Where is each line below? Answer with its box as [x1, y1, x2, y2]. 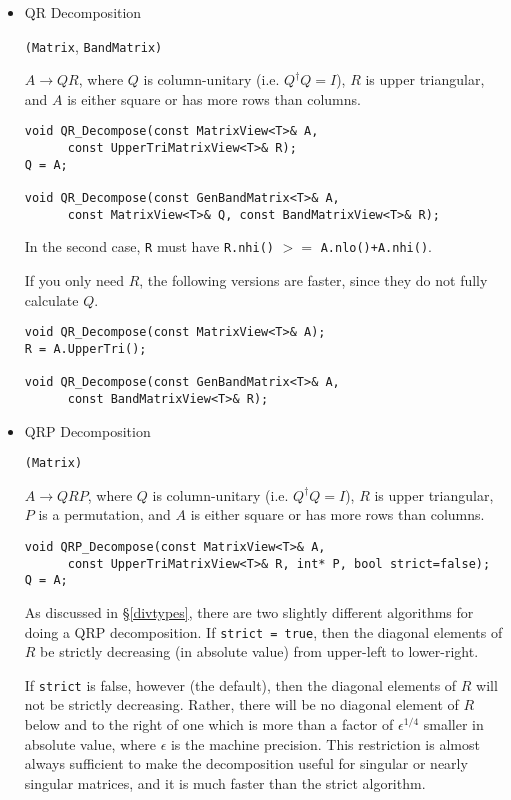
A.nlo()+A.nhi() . [320, 236, 432, 257]
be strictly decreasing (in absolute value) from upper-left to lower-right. [40, 641, 479, 662]
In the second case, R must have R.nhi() [24, 236, 275, 257]
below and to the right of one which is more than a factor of [24, 714, 394, 734]
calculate [24, 289, 79, 310]
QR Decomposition [24, 2, 142, 22]
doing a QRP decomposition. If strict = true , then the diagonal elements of [24, 621, 503, 642]
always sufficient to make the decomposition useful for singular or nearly [24, 753, 468, 774]
